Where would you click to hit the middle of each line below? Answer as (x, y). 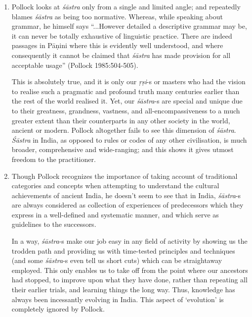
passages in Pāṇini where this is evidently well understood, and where (117, 45)
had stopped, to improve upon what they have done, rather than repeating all (129, 280)
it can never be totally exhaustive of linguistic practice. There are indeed (122, 35)
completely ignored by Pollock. (58, 309)
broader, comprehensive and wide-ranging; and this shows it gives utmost (123, 149)
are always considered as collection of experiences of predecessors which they (127, 205)
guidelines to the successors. (54, 224)
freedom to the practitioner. (54, 159)
